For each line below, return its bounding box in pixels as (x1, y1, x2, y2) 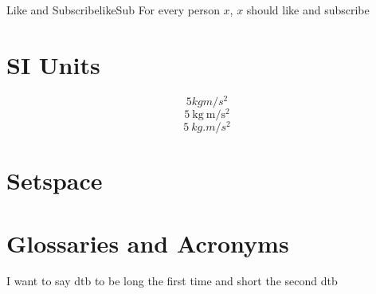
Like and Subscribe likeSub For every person (6, 2, 220, 18)
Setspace (6, 164, 103, 197)
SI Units (6, 48, 100, 80)
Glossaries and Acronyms (6, 226, 289, 259)
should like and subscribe (246, 2, 370, 18)
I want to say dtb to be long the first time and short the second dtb (6, 272, 338, 289)
